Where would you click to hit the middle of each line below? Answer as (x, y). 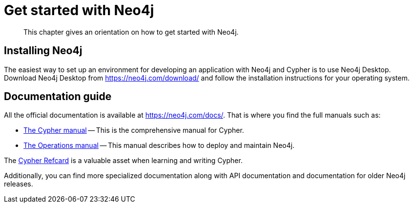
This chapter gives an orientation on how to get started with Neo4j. (131, 32)
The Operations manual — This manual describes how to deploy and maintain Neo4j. (159, 145)
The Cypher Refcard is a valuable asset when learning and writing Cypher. (123, 161)
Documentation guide (58, 97)
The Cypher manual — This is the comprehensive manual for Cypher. (134, 130)
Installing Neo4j (43, 51)
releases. (19, 184)
